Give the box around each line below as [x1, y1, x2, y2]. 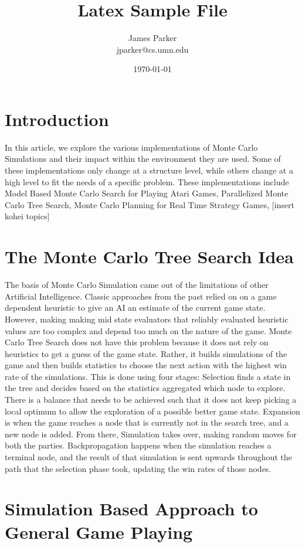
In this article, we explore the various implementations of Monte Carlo [5, 141, 258, 153]
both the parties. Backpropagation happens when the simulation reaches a [5, 439, 272, 451]
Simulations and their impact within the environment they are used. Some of [5, 152, 281, 165]
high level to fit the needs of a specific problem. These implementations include [5, 175, 289, 188]
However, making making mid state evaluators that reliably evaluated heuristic [5, 312, 289, 325]
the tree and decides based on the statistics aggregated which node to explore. [5, 382, 286, 394]
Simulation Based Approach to [5, 497, 258, 521]
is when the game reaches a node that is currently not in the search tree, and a [5, 416, 289, 429]
